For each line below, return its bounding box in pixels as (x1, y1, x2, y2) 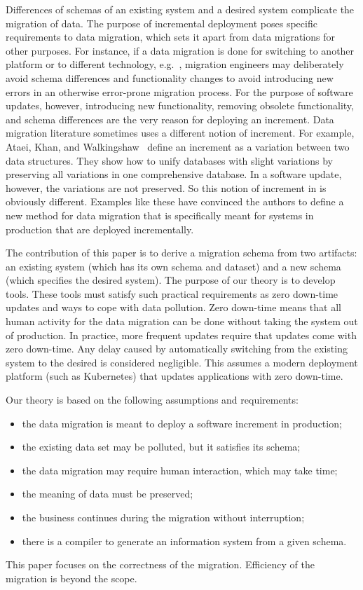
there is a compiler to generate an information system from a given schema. (22, 533, 347, 548)
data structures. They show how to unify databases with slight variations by (6, 153, 333, 167)
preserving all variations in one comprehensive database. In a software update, (6, 167, 342, 181)
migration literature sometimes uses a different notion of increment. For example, (6, 125, 355, 140)
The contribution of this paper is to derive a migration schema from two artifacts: (6, 245, 357, 260)
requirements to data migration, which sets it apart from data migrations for (6, 29, 335, 44)
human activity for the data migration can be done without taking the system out (6, 314, 358, 329)
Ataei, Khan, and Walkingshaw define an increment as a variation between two (6, 139, 350, 153)
